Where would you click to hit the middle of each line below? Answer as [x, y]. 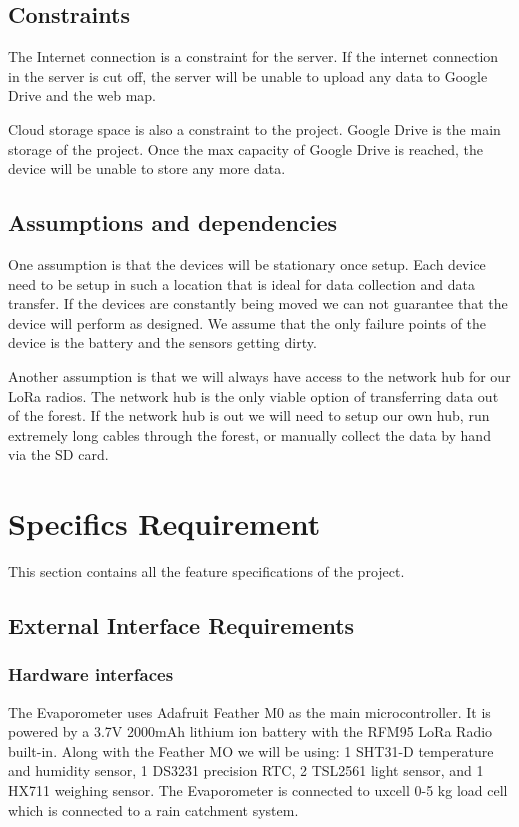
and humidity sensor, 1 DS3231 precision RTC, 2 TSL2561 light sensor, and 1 [246, 770]
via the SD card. [58, 454]
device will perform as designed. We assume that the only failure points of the [247, 322]
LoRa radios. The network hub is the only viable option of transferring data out [253, 395]
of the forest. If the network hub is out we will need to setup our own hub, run [249, 415]
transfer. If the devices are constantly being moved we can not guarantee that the [258, 303]
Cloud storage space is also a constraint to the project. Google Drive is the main [254, 128]
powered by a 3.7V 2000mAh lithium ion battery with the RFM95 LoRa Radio [250, 731]
